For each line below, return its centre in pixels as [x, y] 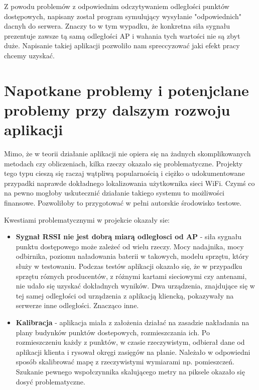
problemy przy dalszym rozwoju [117, 109]
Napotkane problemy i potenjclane [126, 90]
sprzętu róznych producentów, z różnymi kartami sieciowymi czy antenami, [131, 276]
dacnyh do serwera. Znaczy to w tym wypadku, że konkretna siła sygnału [117, 26]
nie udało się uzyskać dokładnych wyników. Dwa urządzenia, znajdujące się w [135, 286]
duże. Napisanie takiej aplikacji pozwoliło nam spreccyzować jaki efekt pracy [122, 45]
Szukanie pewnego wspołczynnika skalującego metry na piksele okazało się [130, 371]
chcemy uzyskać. [29, 55]
